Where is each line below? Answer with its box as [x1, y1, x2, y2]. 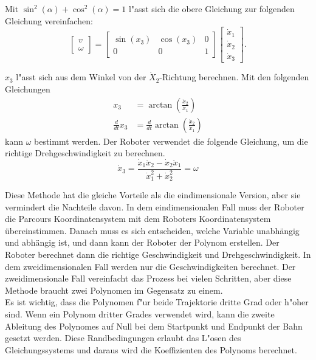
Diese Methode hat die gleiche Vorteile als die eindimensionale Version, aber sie [5, 189, 301, 201]
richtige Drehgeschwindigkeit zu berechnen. [5, 147, 165, 159]
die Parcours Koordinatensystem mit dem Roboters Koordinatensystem [5, 212, 271, 225]
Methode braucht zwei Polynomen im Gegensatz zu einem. [5, 283, 223, 296]
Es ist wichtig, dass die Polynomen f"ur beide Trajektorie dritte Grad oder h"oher [5, 296, 309, 308]
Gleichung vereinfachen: [5, 14, 93, 27]
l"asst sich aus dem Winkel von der [16, 71, 146, 83]
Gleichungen [5, 82, 50, 95]
